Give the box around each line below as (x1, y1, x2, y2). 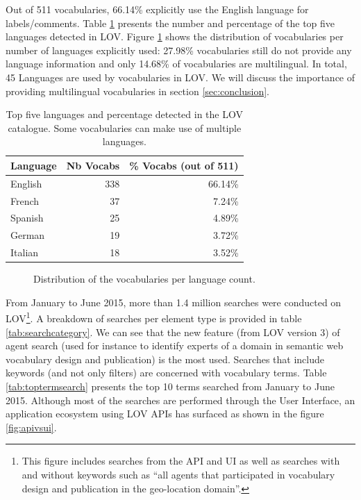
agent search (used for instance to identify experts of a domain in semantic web (6, 338, 344, 353)
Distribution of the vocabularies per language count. (33, 272, 255, 286)
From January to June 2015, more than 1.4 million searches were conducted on (6, 294, 342, 309)
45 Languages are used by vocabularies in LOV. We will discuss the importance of (6, 69, 355, 84)
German (10, 228, 45, 242)
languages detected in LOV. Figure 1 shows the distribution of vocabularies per (6, 29, 344, 44)
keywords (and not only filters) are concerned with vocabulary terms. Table (6, 365, 327, 380)
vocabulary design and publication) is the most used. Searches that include (6, 351, 324, 366)
